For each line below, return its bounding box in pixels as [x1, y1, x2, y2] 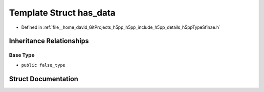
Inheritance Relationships [9, 37, 89, 45]
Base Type [9, 52, 35, 58]
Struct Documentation [9, 74, 78, 83]
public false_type [21, 62, 66, 68]
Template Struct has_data [9, 7, 116, 18]
